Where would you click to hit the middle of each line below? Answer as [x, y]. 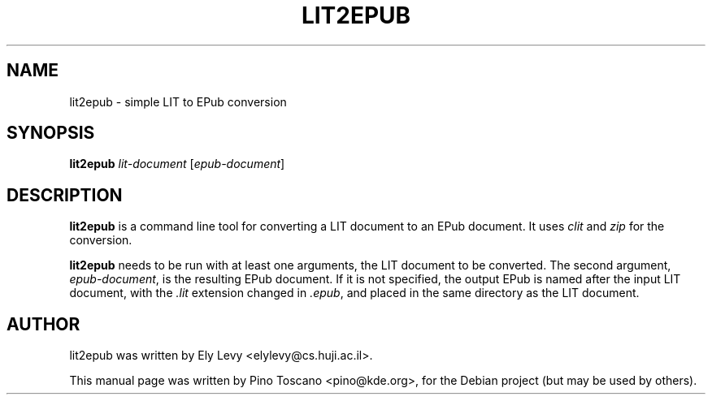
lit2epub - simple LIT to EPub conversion [178, 101]
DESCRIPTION [65, 195]
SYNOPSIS [51, 133]
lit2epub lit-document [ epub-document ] [177, 164]
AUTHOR [43, 324]
